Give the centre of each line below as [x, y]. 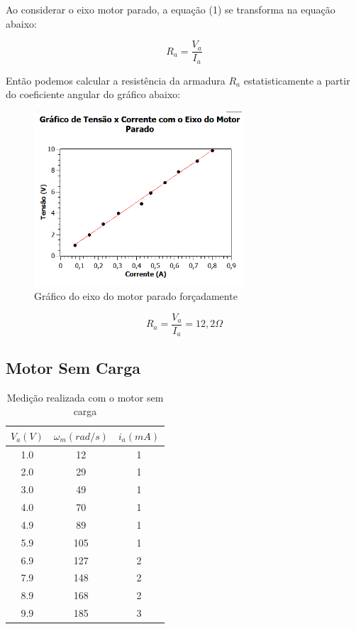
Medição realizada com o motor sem [85, 397]
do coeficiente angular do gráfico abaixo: [93, 94]
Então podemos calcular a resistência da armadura [116, 80]
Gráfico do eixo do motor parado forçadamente [136, 296]
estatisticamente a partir [297, 80]
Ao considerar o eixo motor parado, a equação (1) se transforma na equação [171, 9]
